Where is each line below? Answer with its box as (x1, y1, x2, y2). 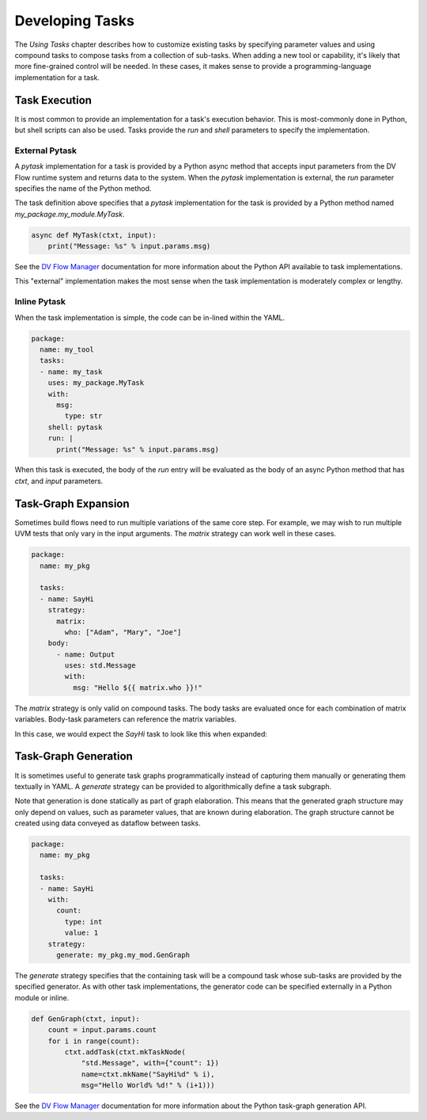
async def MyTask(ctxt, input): (31, 230, 157, 239)
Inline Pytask (14, 296, 66, 307)
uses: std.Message (64, 661, 136, 670)
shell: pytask (47, 422, 103, 432)
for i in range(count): (47, 1036, 140, 1046)
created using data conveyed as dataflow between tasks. (14, 818, 201, 828)
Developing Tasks (14, 12, 134, 29)
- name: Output (56, 650, 115, 659)
